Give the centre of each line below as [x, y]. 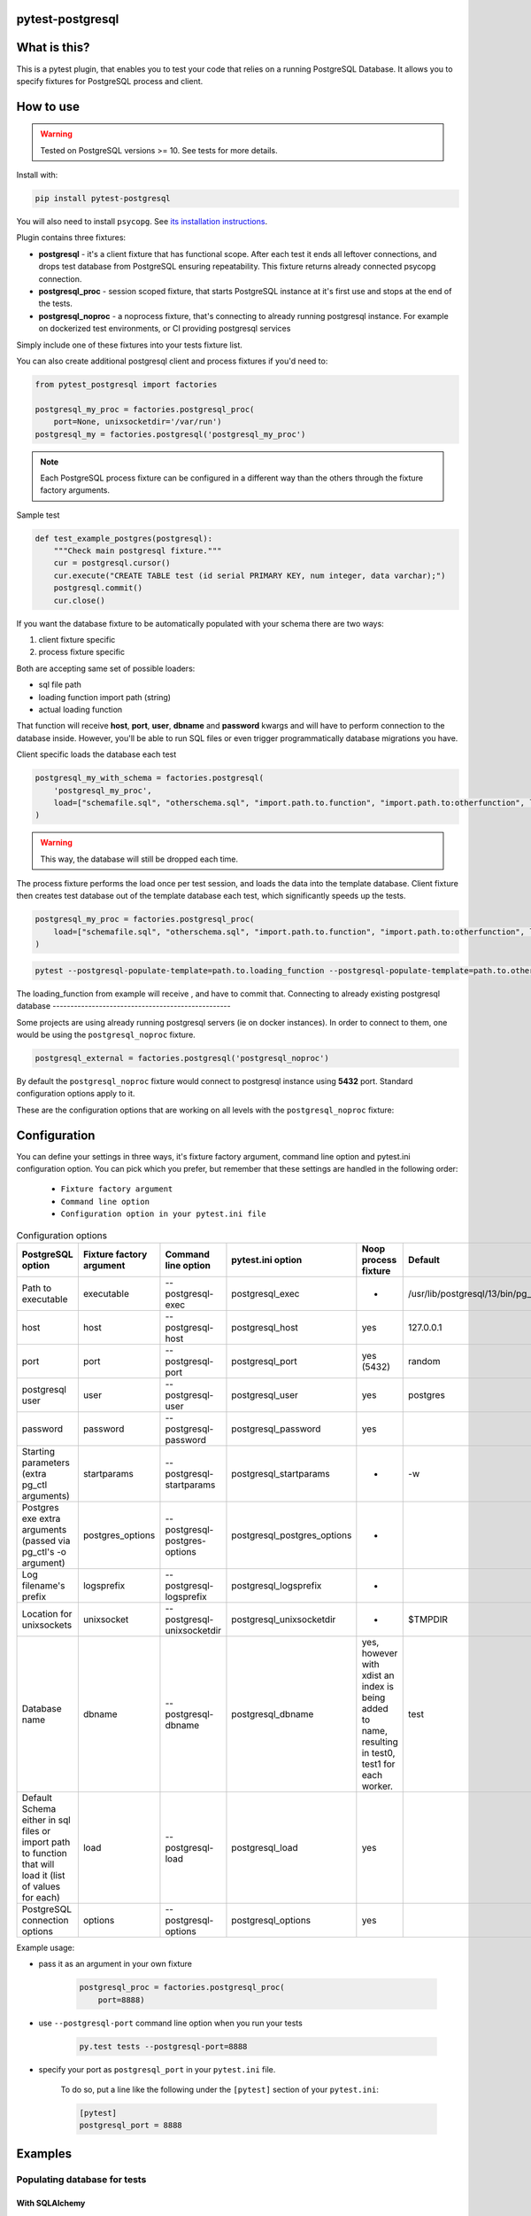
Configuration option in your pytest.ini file [163, 1214]
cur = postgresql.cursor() [112, 563]
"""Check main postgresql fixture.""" [138, 551]
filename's [43, 1585]
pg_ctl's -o [44, 1551]
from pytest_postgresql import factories [126, 384]
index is [377, 1686]
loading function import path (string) [105, 697]
